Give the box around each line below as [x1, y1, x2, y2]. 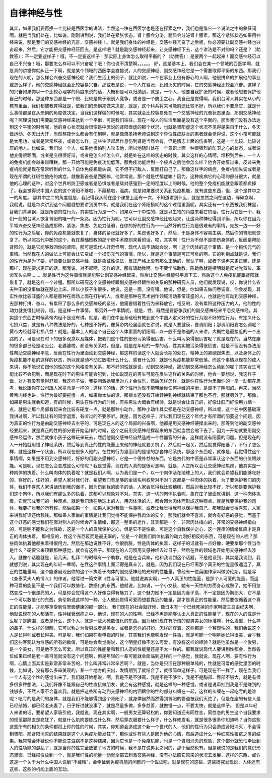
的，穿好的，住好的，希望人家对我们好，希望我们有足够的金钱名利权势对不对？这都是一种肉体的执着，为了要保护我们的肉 [9, 476, 261, 483]
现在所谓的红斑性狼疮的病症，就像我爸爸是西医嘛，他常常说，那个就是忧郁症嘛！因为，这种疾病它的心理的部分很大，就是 [9, 173, 261, 179]
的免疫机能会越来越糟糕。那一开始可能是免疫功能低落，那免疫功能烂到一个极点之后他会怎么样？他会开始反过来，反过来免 [9, 159, 261, 165]
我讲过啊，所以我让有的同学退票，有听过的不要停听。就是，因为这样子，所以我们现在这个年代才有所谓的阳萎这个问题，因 [9, 413, 261, 420]
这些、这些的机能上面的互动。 [9, 766, 72, 772]
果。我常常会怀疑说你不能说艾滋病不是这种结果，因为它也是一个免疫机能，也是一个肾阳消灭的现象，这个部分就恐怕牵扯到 [9, 738, 261, 744]
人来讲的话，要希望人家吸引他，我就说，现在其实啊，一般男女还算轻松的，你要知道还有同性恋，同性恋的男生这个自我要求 [9, 709, 261, 715]
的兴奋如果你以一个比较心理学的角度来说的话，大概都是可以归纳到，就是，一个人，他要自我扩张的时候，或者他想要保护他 [9, 89, 261, 95]
